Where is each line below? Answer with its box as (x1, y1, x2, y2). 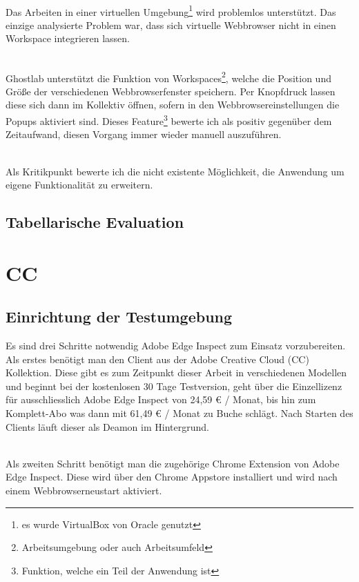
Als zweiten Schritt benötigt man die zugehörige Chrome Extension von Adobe (6, 456, 340, 470)
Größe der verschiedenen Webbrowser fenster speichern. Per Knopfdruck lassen (6, 84, 336, 98)
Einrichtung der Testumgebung (6, 306, 233, 327)
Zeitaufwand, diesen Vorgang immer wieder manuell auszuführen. (6, 127, 282, 142)
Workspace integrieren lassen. (6, 31, 130, 46)
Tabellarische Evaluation (6, 211, 184, 233)
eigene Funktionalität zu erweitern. (6, 177, 153, 192)
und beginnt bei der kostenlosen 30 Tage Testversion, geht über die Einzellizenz (6, 378, 342, 393)
